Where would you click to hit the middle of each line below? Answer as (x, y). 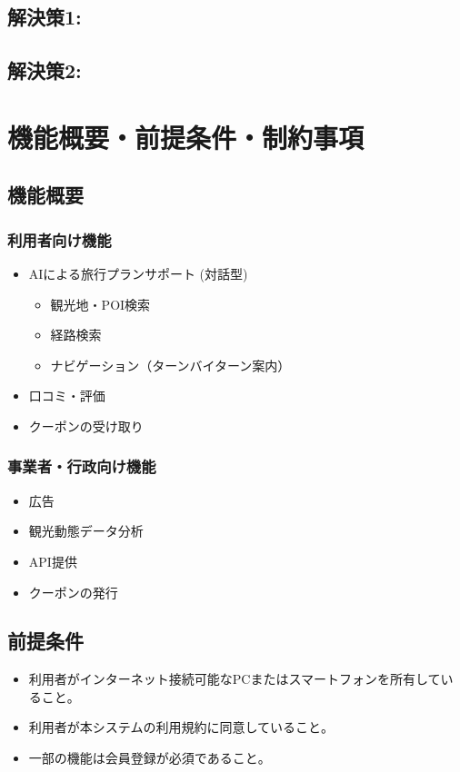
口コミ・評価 (67, 396)
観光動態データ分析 (86, 531)
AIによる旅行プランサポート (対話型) (138, 273)
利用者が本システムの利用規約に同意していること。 (181, 727)
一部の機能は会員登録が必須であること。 (150, 758)
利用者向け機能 (60, 239)
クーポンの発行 (73, 592)
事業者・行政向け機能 (82, 466)
